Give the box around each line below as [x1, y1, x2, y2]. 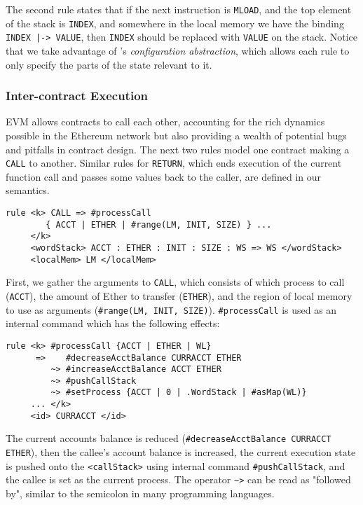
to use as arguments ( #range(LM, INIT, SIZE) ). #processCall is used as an [6, 302, 337, 317]
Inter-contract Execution [6, 87, 148, 104]
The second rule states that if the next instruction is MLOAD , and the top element [6, 2, 352, 16]
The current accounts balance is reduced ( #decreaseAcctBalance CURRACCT [6, 431, 331, 445]
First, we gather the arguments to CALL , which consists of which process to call [6, 275, 345, 289]
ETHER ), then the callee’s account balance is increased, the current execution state [6, 445, 356, 459]
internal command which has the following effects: [6, 316, 220, 331]
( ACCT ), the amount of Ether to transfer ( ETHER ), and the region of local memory [6, 288, 352, 303]
